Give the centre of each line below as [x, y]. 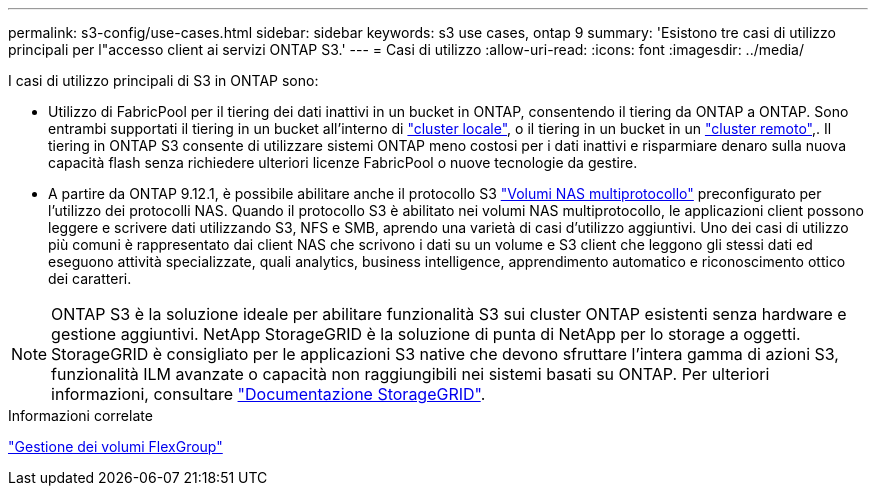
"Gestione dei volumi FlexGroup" [115, 446]
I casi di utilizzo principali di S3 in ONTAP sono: [163, 80]
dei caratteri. [90, 278]
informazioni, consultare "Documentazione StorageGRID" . [268, 394]
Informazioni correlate [80, 415]
